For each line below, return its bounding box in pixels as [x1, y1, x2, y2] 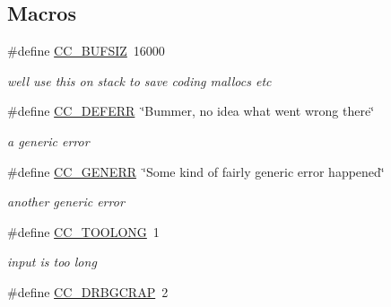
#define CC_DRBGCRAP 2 [7, 282, 169, 301]
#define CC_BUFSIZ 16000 [7, 41, 165, 60]
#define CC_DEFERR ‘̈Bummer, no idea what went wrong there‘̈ [7, 101, 375, 120]
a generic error [7, 131, 90, 150]
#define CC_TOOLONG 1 [7, 222, 160, 241]
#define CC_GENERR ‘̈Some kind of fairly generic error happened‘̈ [7, 162, 385, 180]
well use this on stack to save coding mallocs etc [7, 71, 272, 90]
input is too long [7, 252, 97, 271]
